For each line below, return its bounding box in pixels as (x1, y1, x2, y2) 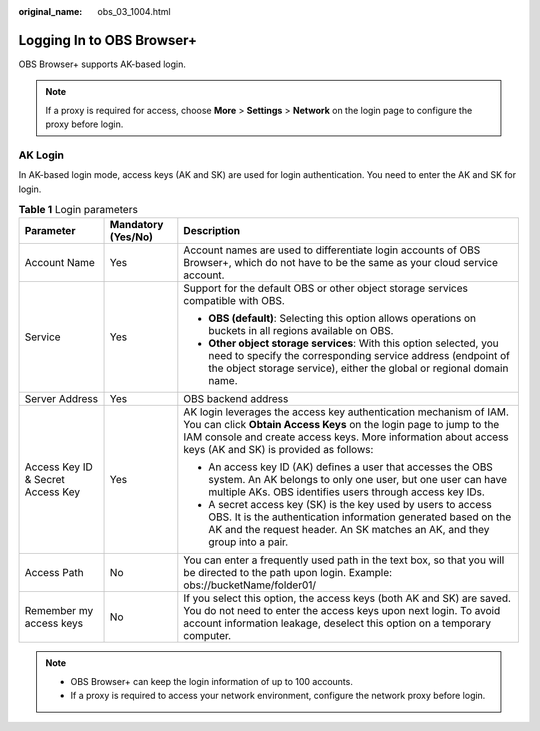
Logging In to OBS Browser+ (18, 31, 198, 49)
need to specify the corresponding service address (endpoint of (208, 349, 510, 363)
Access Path (24, 566, 84, 580)
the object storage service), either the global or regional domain (208, 361, 509, 375)
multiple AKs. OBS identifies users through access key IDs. (208, 485, 485, 499)
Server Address (24, 392, 99, 406)
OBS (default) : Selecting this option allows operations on (208, 311, 477, 325)
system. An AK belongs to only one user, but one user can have (208, 473, 508, 487)
